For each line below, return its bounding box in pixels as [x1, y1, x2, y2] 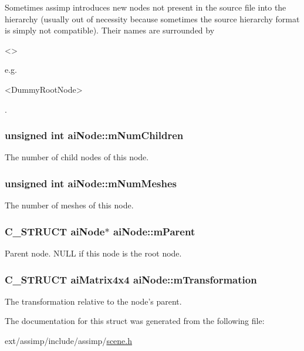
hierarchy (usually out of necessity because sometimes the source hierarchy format [5, 12, 300, 25]
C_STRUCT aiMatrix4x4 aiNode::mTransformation [5, 272, 257, 286]
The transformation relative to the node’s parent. [5, 295, 182, 307]
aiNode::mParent [113, 224, 195, 238]
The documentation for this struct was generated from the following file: [5, 315, 265, 327]
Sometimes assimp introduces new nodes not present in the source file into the [5, 1, 286, 13]
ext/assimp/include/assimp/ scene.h [5, 335, 132, 346]
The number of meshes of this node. [5, 199, 134, 211]
